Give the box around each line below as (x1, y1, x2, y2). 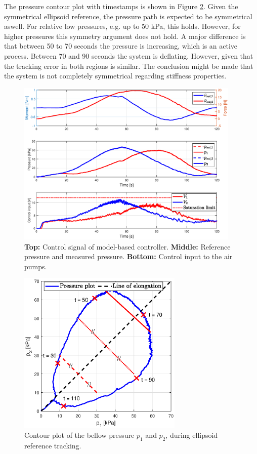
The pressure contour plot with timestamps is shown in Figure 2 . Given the (4, 1, 238, 11)
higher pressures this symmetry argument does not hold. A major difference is (4, 30, 246, 41)
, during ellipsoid (165, 430, 218, 440)
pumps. (24, 261, 47, 271)
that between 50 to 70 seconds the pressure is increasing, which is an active (4, 40, 238, 51)
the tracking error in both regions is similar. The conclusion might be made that (4, 60, 253, 71)
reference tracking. (24, 440, 81, 451)
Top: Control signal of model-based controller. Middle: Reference (24, 241, 231, 252)
